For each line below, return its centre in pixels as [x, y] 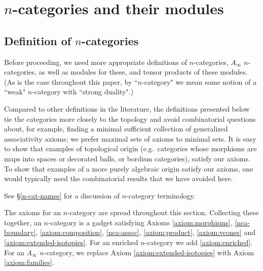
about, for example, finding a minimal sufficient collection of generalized [116, 129]
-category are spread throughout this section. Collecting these [163, 212]
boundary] [20, 232]
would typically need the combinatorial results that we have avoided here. [119, 178]
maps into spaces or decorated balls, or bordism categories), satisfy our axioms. [127, 158]
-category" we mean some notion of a [199, 81]
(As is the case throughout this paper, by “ [71, 81]
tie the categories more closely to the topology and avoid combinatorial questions [130, 118]
